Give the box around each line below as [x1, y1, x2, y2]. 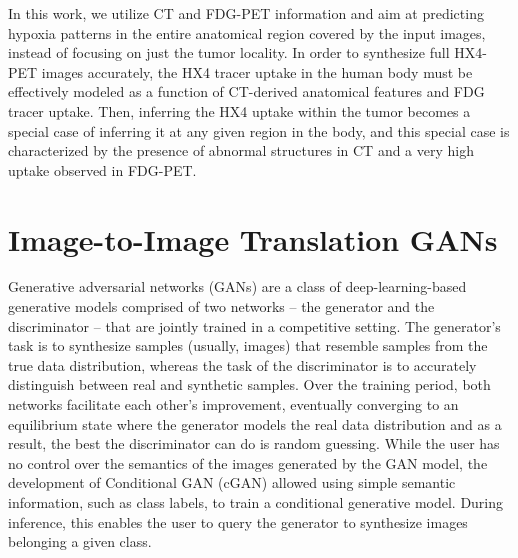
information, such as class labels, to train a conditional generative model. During [8, 492, 504, 512]
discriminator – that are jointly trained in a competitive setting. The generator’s [8, 315, 501, 336]
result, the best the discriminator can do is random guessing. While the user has [8, 433, 500, 454]
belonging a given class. [8, 531, 152, 552]
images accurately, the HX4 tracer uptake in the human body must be [41, 61, 473, 82]
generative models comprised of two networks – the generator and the [8, 296, 435, 317]
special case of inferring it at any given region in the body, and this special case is [8, 120, 510, 141]
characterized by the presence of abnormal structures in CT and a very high [8, 140, 474, 161]
